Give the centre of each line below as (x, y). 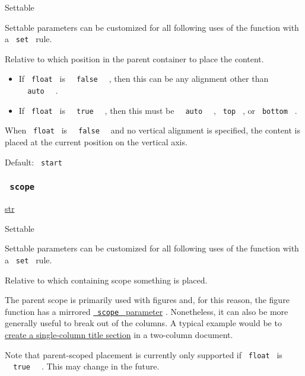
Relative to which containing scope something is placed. (106, 280)
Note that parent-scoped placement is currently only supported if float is (144, 354)
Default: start (34, 162)
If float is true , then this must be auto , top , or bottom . (158, 110)
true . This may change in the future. (86, 366)
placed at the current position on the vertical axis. (96, 142)
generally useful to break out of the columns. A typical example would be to (143, 323)
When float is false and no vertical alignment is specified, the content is (152, 130)
